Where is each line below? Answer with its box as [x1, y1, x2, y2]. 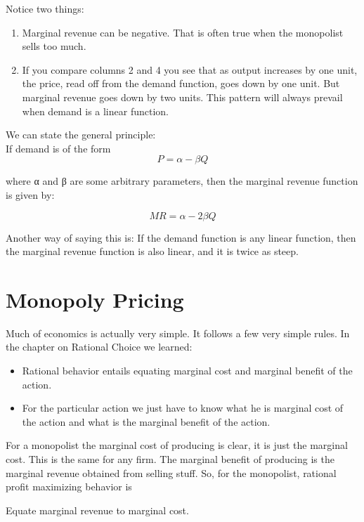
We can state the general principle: [6, 127, 156, 142]
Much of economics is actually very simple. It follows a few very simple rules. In [6, 325, 350, 340]
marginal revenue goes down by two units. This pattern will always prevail [22, 89, 343, 104]
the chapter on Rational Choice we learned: [6, 339, 193, 354]
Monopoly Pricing [6, 285, 184, 313]
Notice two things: [6, 1, 84, 15]
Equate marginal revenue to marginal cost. [6, 502, 189, 517]
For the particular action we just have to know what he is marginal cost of [22, 400, 344, 415]
